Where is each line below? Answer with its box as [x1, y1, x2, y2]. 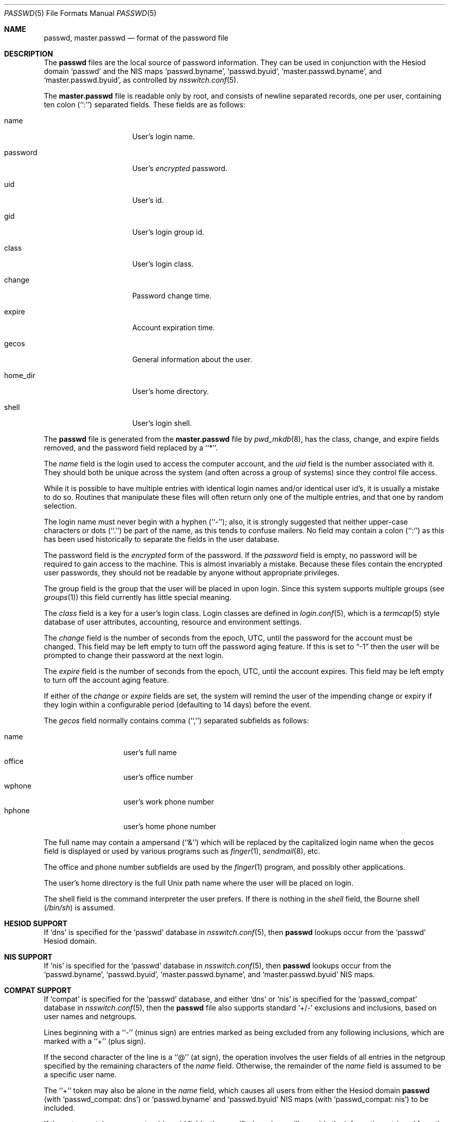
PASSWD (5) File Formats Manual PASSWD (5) [4, 9, 157, 17]
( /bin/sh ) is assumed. [44, 903, 116, 912]
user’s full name [123, 748, 177, 757]
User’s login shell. [132, 419, 192, 427]
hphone [4, 806, 30, 815]
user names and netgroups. [44, 1012, 137, 1021]
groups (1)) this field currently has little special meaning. [44, 593, 232, 602]
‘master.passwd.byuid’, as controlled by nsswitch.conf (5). [44, 76, 238, 84]
